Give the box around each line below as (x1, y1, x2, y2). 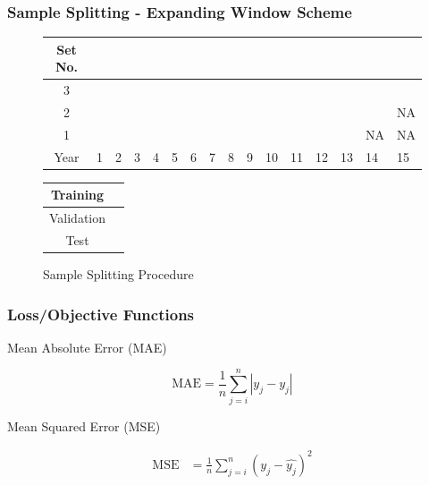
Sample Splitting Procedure (43, 265, 194, 284)
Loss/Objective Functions (7, 302, 195, 325)
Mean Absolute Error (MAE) (7, 337, 167, 356)
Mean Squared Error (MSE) (7, 416, 161, 435)
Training (50, 185, 105, 204)
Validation (49, 208, 106, 227)
